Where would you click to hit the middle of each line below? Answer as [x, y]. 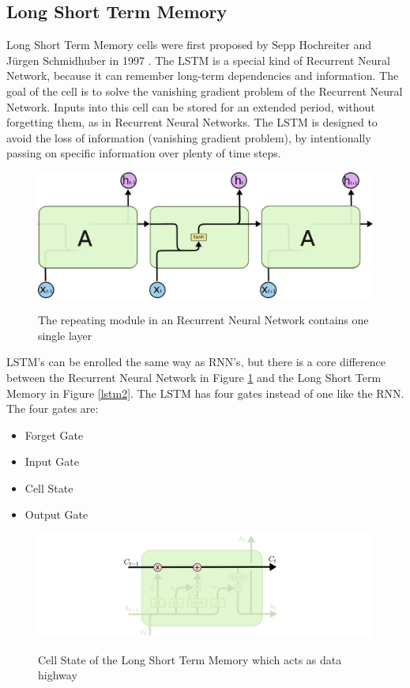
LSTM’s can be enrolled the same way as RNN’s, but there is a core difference [196, 362]
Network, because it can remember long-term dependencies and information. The [203, 76]
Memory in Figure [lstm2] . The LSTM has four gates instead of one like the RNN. [205, 393]
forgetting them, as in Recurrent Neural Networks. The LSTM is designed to [192, 122]
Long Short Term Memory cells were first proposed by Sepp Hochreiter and [189, 45]
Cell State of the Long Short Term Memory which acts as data [190, 659]
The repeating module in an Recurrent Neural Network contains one [203, 320]
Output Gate [56, 514]
